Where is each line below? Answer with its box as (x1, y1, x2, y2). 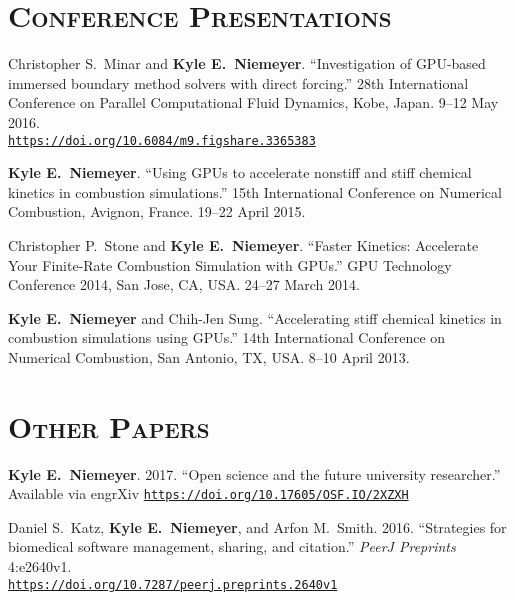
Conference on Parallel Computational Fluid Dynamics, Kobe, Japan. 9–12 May (8, 92, 499, 113)
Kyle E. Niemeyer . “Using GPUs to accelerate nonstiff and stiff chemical (8, 162, 472, 183)
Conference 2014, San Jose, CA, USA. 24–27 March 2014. (8, 274, 360, 295)
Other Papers (8, 405, 210, 446)
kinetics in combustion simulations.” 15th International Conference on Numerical (8, 181, 502, 202)
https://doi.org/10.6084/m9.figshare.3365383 (8, 133, 316, 148)
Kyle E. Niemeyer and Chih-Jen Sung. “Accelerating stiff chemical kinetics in (8, 307, 502, 328)
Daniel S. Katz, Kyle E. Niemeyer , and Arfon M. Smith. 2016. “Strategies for (8, 516, 507, 537)
